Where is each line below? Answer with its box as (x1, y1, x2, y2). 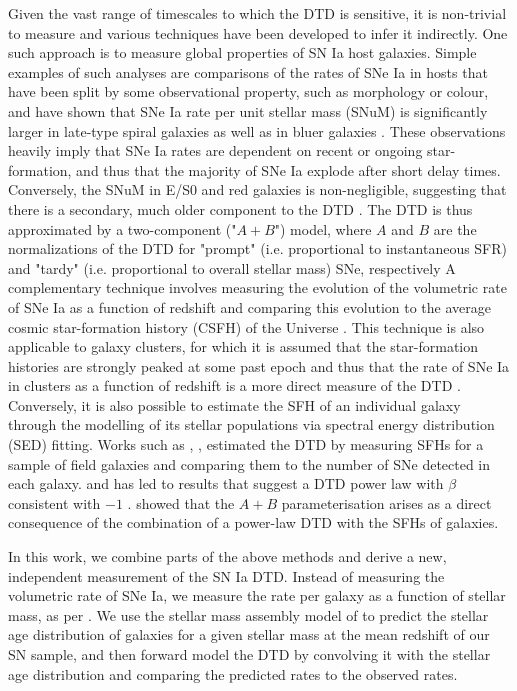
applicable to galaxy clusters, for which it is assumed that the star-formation (8, 336, 479, 357)
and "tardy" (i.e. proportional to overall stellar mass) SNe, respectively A (8, 257, 456, 278)
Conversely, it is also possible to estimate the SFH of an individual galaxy (8, 394, 461, 415)
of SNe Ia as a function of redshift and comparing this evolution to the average (8, 296, 491, 317)
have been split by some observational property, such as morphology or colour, (8, 81, 489, 102)
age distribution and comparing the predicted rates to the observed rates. (8, 663, 458, 684)
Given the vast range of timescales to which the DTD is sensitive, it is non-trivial (8, 3, 507, 23)
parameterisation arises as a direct (281, 492, 492, 513)
